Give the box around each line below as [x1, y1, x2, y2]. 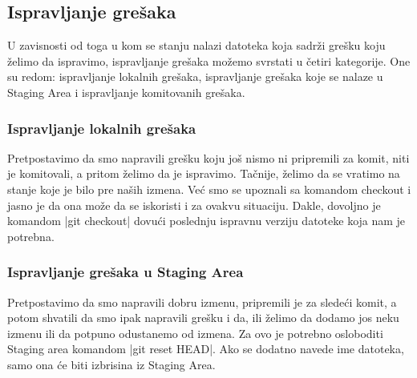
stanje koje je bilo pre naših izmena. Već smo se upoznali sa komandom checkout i [7, 180, 411, 197]
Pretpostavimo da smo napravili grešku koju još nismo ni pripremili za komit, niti [7, 149, 410, 166]
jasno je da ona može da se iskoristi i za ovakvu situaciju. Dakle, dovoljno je [7, 196, 381, 213]
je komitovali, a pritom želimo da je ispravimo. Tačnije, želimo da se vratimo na [7, 165, 400, 182]
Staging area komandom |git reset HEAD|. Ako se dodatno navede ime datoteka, [7, 340, 404, 357]
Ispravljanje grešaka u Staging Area [7, 262, 244, 282]
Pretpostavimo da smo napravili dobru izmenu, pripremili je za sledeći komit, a [7, 293, 397, 310]
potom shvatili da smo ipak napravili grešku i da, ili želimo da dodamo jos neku [7, 309, 399, 326]
